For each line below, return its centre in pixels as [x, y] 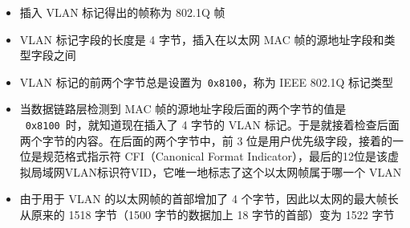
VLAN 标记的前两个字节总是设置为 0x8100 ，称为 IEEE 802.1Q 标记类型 [207, 81]
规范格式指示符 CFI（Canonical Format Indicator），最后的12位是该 [215, 156]
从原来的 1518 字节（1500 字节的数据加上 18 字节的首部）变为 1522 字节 [207, 215]
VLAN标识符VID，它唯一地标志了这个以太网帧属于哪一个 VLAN [233, 171]
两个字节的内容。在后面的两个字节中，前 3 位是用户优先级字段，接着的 [206, 140]
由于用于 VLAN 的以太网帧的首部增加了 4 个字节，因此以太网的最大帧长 [209, 199]
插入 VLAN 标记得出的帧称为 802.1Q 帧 [122, 12]
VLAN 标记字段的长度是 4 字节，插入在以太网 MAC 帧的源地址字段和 [202, 39]
